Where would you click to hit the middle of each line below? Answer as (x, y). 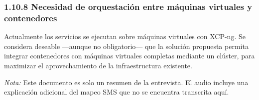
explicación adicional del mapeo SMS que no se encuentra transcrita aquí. (117, 92)
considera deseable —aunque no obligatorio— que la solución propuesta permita (126, 46)
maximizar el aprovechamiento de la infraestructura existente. (98, 65)
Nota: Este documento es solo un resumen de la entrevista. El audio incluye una (126, 82)
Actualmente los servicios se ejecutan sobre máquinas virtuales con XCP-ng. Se (125, 36)
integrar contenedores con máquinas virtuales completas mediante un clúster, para (129, 56)
